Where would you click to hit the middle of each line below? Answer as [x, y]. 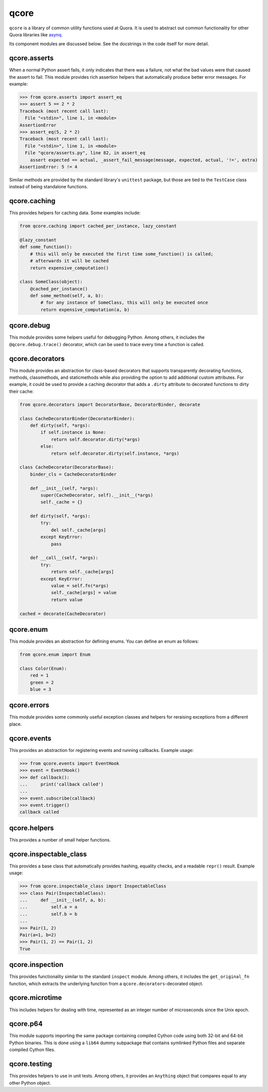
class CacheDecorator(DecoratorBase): [67, 467]
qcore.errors [29, 705]
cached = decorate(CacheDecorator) [63, 613]
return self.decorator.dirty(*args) [96, 439]
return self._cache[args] [82, 572]
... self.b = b [49, 914]
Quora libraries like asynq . [36, 34]
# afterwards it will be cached [69, 261]
